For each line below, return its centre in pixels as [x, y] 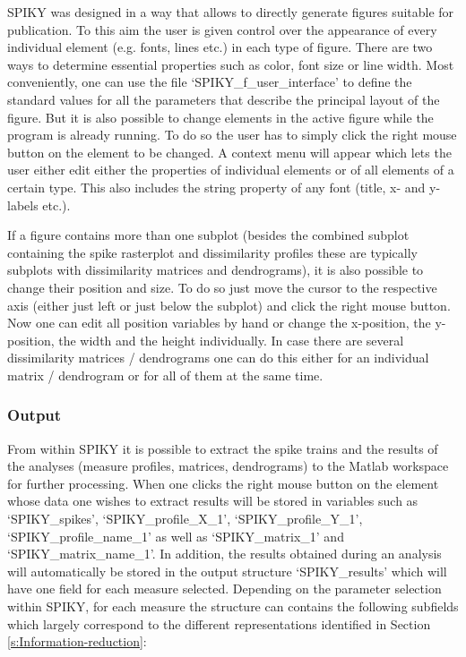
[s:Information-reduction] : [77, 641]
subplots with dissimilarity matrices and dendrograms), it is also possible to [216, 270]
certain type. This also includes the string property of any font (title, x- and [216, 187]
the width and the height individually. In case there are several [231, 340]
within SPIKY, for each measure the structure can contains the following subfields [233, 606]
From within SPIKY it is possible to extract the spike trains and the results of [223, 448]
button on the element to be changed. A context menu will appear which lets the [229, 152]
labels [23, 205]
